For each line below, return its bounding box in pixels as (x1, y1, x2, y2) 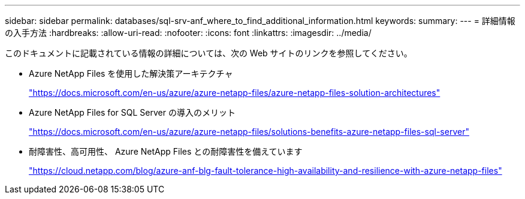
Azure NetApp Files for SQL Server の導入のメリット (29, 107, 236, 117)
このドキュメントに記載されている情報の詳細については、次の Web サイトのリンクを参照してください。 (5, 48, 412, 58)
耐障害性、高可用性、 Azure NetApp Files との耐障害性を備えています (29, 146, 303, 156)
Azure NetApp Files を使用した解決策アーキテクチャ (29, 68, 233, 79)
